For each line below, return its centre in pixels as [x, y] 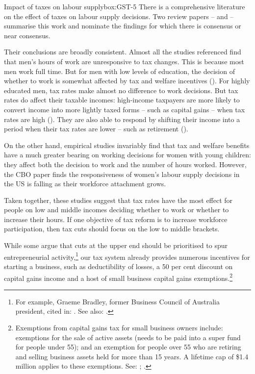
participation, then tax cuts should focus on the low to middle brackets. [112, 229]
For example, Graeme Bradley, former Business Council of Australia [117, 301]
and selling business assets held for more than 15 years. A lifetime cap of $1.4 [132, 356]
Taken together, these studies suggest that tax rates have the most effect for [118, 200]
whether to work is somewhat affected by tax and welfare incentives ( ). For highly [127, 81]
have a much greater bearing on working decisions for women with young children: [127, 155]
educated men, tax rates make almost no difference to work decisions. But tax [121, 90]
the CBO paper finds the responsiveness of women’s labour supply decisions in [122, 174]
